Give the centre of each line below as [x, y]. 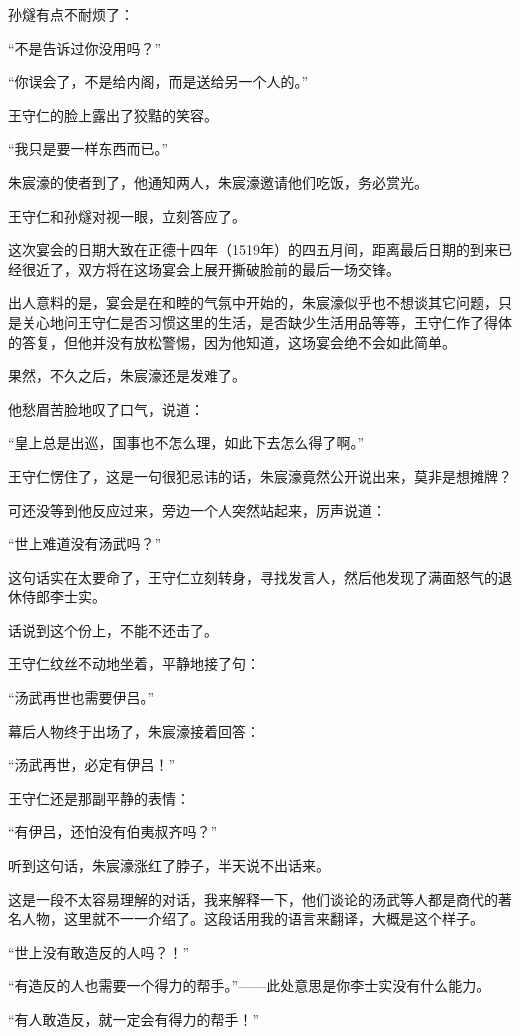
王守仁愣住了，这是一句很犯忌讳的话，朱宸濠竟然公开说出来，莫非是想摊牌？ [260, 475]
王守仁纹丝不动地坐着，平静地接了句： [134, 663]
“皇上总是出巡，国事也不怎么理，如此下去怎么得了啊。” [186, 442]
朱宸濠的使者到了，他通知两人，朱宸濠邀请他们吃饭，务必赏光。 [218, 181]
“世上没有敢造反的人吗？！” [99, 951]
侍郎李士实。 [63, 596]
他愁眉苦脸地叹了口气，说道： [106, 408]
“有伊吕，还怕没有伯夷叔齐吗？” [113, 831]
